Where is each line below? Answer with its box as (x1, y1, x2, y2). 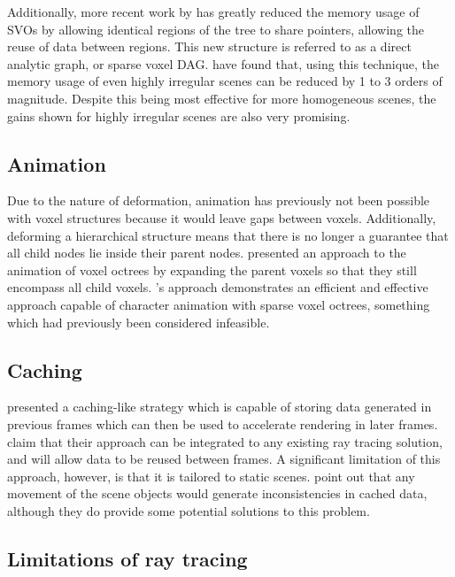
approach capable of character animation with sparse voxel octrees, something (7, 295, 430, 313)
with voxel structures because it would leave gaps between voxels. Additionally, (7, 208, 436, 227)
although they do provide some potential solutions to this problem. (7, 501, 370, 519)
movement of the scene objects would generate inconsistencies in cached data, (7, 484, 428, 503)
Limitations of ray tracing (7, 544, 248, 572)
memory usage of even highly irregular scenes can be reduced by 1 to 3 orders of (7, 72, 443, 90)
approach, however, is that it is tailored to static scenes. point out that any (7, 466, 415, 485)
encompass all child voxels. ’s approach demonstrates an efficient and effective (7, 278, 428, 296)
